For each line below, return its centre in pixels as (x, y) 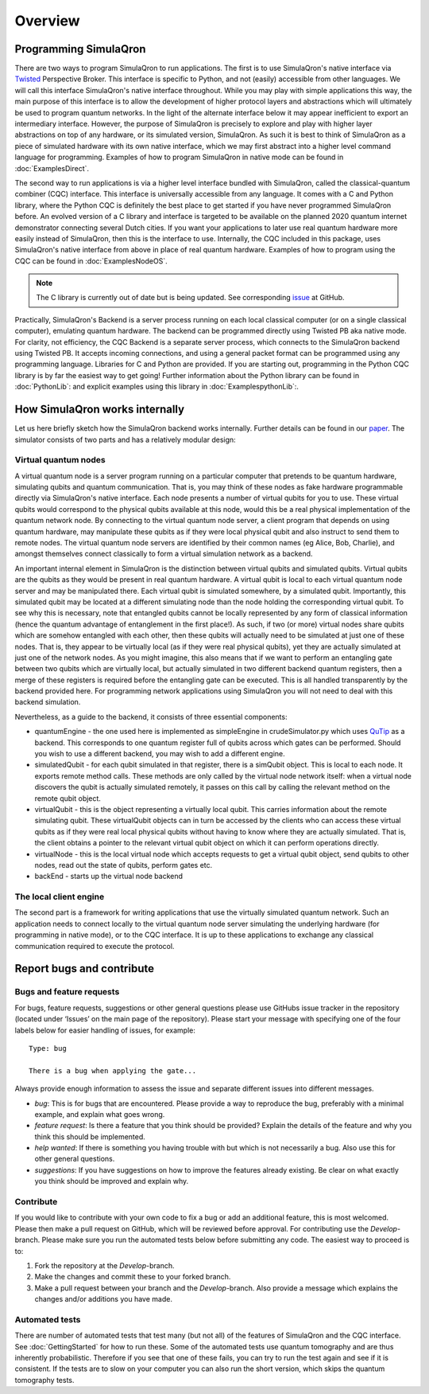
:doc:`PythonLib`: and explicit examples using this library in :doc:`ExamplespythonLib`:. (157, 387)
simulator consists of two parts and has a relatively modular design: (125, 439)
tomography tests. (44, 1380)
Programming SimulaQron (80, 49)
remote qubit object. (68, 798)
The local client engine (60, 897)
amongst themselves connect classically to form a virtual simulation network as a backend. (164, 554)
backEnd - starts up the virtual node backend (108, 877)
